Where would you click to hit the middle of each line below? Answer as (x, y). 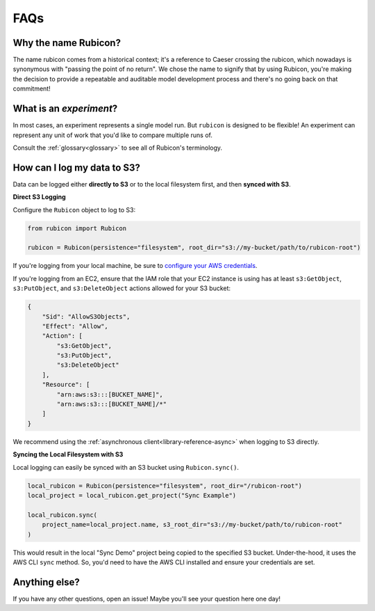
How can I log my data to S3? (76, 167)
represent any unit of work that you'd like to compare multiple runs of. (113, 135)
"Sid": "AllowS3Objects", (86, 316)
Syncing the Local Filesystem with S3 (68, 454)
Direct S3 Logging (39, 197)
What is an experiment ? (65, 109)
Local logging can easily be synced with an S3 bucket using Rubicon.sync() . (126, 467)
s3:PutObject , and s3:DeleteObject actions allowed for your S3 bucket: (122, 288)
